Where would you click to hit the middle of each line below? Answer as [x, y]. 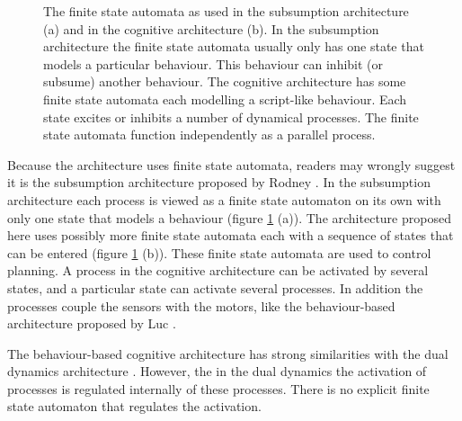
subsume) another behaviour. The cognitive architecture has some [225, 81]
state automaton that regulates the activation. [134, 406]
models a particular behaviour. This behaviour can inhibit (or [213, 63]
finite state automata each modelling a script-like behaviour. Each [225, 99]
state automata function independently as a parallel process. [209, 134]
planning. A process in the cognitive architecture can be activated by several [218, 270]
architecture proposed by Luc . [92, 323]
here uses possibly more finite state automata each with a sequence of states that [231, 235]
